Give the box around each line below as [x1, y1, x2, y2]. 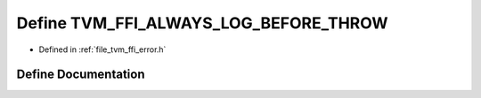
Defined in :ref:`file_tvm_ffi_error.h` [38, 44, 167, 55]
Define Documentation [16, 67, 145, 82]
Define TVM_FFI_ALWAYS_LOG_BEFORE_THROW [16, 13, 388, 33]
